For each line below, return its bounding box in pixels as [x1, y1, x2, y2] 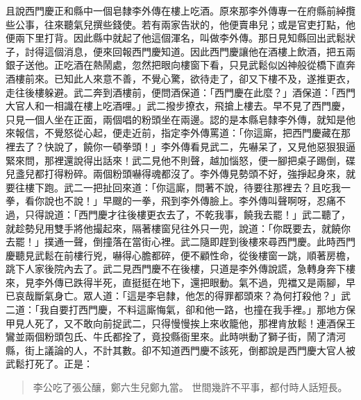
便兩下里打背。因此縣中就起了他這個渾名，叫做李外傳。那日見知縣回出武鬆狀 [6, 31, 355, 45]
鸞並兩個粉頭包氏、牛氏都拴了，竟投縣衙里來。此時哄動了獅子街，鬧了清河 [6, 329, 346, 344]
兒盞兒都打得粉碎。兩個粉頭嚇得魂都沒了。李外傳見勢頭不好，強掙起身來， [6, 166, 346, 181]
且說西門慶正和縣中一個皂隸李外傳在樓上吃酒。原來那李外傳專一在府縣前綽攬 [6, 3, 355, 17]
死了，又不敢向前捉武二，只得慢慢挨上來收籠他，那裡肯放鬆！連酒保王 [34, 315, 355, 330]
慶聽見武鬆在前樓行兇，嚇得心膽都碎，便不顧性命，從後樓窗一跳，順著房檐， [6, 247, 355, 262]
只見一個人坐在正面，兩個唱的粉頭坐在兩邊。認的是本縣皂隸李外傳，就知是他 [6, 112, 355, 126]
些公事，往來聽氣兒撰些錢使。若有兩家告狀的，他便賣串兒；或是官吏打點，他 [6, 17, 355, 31]
